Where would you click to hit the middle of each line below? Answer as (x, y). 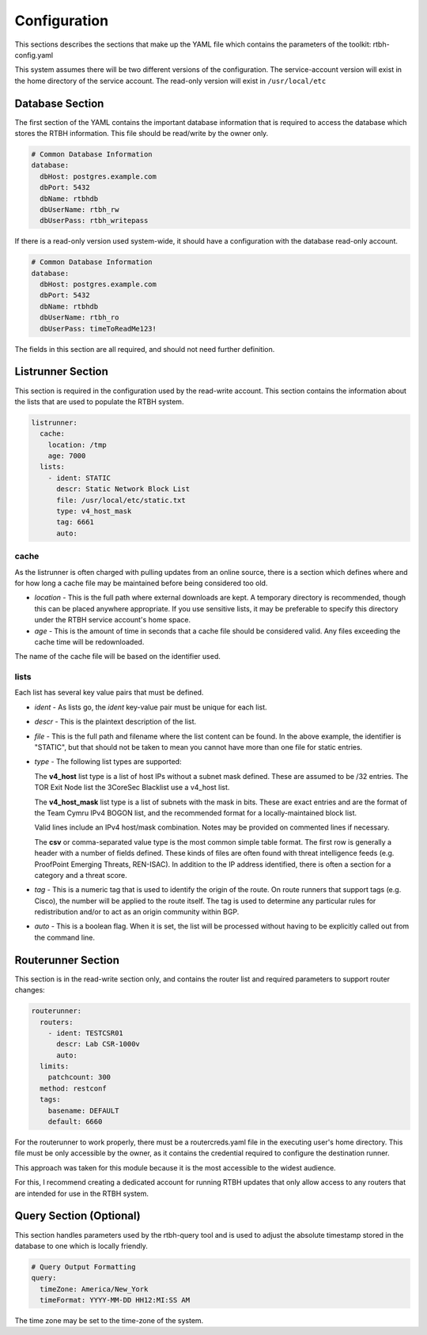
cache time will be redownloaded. (89, 641)
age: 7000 (67, 456)
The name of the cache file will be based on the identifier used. (117, 656)
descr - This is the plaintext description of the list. (115, 722)
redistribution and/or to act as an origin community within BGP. (137, 912)
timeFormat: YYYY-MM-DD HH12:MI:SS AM (115, 1300)
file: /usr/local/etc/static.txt (121, 500)
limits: (55, 1066)
